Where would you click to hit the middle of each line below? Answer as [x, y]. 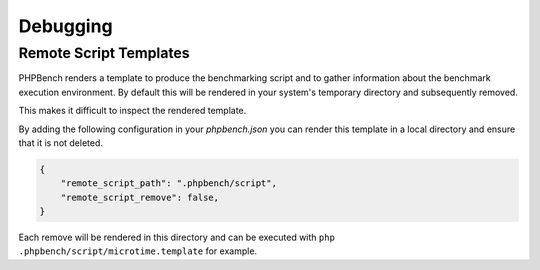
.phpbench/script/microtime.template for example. [138, 251]
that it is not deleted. [61, 142]
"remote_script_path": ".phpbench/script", [168, 183]
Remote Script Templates [104, 53]
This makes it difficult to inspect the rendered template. [132, 111]
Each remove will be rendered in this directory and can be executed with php [176, 237]
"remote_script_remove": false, [140, 197]
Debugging [66, 26]
